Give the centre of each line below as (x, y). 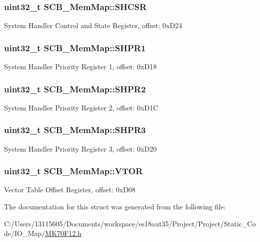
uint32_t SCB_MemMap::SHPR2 (75, 89)
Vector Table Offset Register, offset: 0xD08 (70, 190)
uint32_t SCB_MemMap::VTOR (73, 171)
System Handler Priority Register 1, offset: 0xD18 (80, 67)
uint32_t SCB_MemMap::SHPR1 (75, 47)
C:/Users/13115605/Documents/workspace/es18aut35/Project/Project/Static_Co (130, 223)
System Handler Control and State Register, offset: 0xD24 (93, 25)
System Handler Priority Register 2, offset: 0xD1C (81, 107)
